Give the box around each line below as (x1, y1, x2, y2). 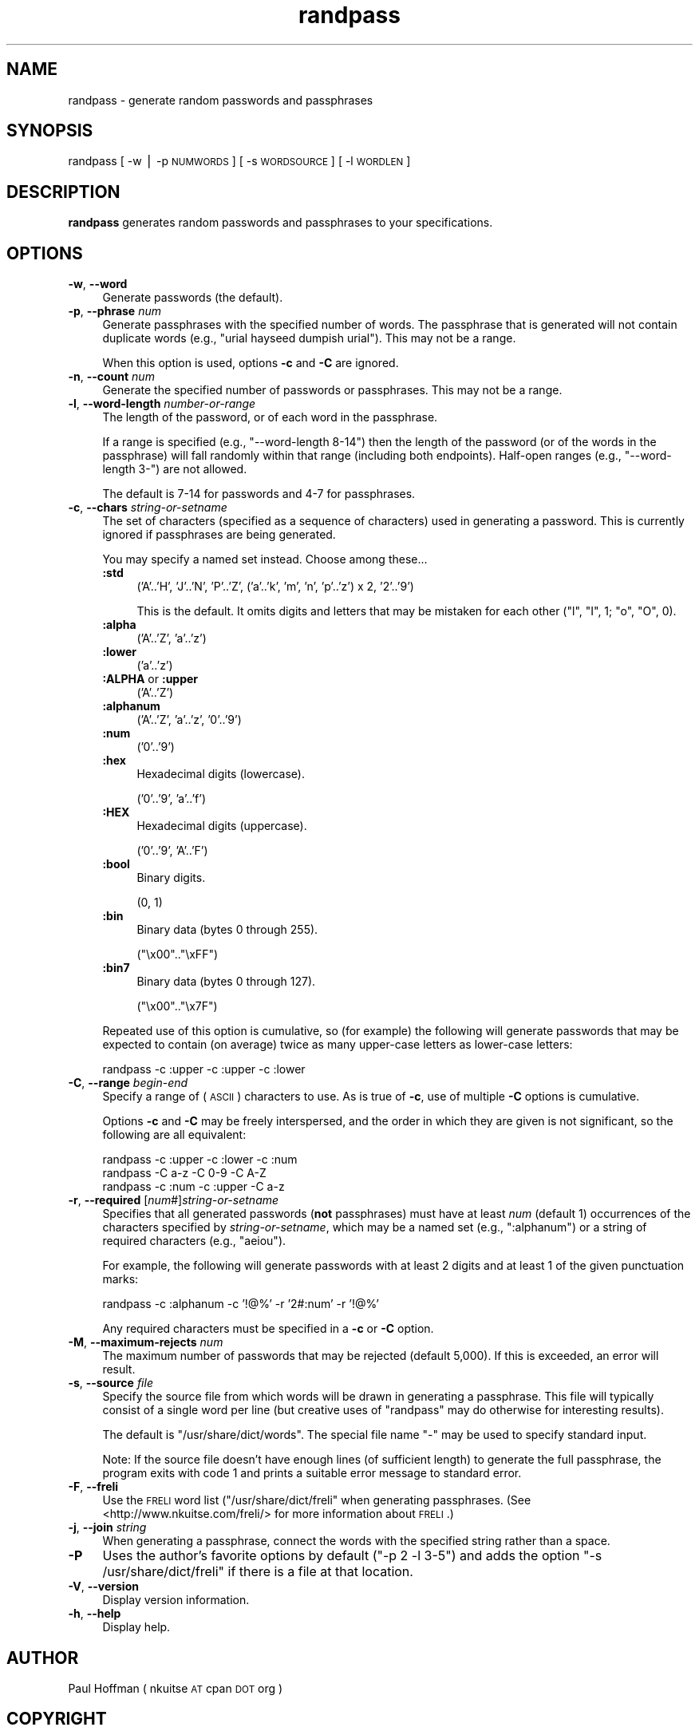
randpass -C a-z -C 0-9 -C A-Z (102, 1166, 267, 1180)
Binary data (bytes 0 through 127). (136, 974, 316, 989)
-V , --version (68, 1579, 139, 1594)
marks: (102, 1272, 139, 1286)
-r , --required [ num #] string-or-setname (68, 1193, 279, 1207)
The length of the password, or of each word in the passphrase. (102, 410, 438, 425)
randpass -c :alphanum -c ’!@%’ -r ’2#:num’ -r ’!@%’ (102, 1297, 379, 1311)
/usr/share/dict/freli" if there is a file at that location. (102, 1563, 413, 1580)
